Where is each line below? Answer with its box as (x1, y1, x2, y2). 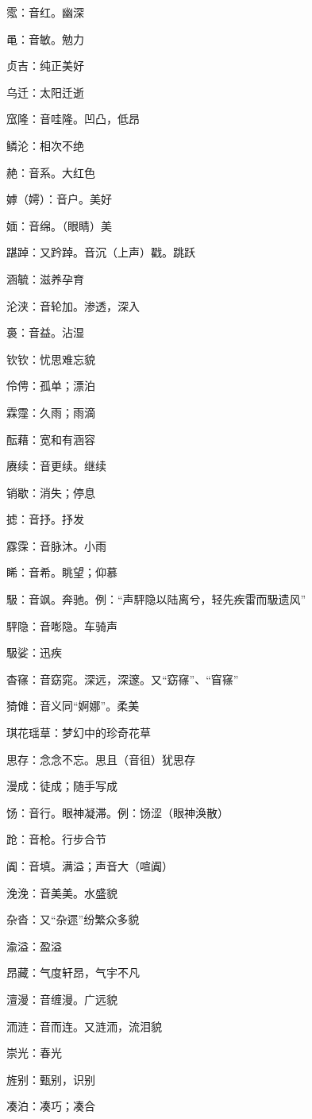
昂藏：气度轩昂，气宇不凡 (6, 964, 140, 981)
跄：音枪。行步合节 (6, 831, 106, 847)
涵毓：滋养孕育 (6, 270, 84, 287)
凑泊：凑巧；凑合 (6, 1098, 95, 1114)
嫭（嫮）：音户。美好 (6, 191, 112, 207)
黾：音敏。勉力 (6, 30, 84, 47)
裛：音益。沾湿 (6, 324, 84, 341)
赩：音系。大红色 (6, 164, 95, 180)
